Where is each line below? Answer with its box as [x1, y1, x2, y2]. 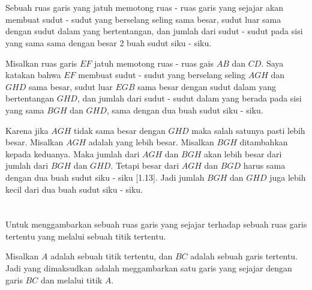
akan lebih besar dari [203, 147, 282, 160]
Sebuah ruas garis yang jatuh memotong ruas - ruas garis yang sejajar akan [5, 1, 284, 14]
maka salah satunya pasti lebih [191, 124, 305, 136]
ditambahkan [239, 136, 288, 148]
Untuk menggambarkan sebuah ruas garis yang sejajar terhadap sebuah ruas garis [5, 218, 307, 231]
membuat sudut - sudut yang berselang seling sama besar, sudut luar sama [5, 13, 281, 25]
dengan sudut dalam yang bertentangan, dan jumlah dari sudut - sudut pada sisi [5, 25, 303, 37]
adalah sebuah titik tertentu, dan [50, 250, 173, 262]
